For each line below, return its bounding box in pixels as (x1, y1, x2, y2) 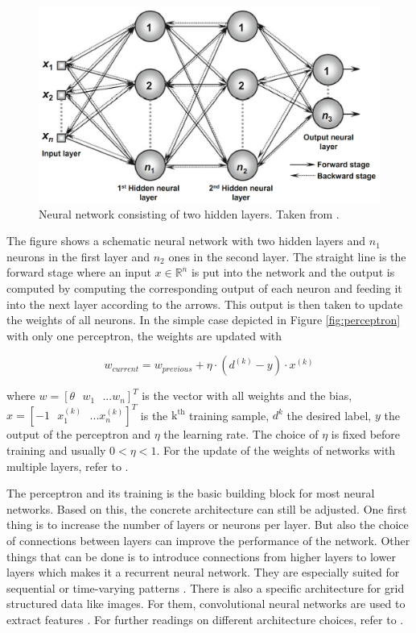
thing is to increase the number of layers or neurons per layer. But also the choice (6, 516, 409, 533)
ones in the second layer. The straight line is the (168, 248, 406, 264)
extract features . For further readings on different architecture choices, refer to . (6, 611, 404, 628)
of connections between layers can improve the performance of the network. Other (6, 532, 410, 549)
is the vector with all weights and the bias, (142, 387, 352, 404)
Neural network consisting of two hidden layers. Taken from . (39, 205, 340, 222)
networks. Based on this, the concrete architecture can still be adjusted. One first (6, 500, 407, 517)
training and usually (6, 442, 106, 459)
